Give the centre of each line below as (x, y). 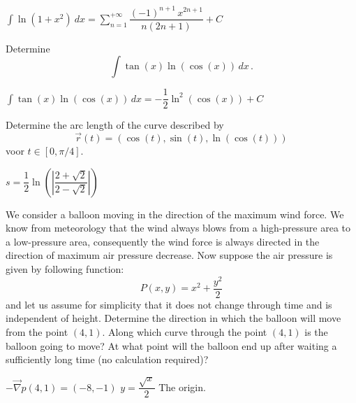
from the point (37, 331)
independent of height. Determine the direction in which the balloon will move (173, 318)
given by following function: (65, 269)
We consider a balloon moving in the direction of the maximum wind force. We (175, 214)
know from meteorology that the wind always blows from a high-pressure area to (178, 228)
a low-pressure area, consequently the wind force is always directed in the (163, 241)
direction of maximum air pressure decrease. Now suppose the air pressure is (169, 255)
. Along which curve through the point (185, 331)
